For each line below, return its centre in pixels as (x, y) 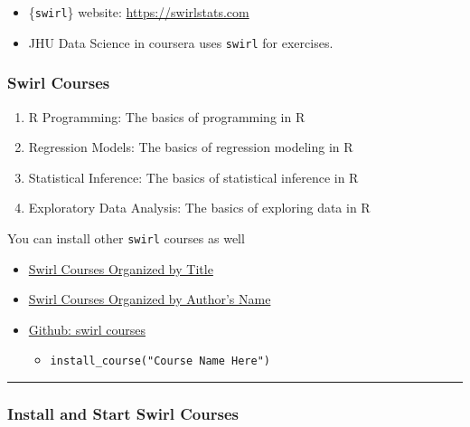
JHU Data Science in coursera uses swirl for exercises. (181, 42)
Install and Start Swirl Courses (123, 413)
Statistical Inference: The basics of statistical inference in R (193, 177)
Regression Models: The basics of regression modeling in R (191, 147)
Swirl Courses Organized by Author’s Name (150, 299)
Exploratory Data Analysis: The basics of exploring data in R (199, 208)
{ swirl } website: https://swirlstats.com (139, 12)
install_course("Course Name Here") (160, 361)
